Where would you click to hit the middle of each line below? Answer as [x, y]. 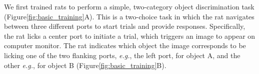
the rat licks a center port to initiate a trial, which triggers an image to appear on [130, 36]
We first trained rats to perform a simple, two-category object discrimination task [129, 6]
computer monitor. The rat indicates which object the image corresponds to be [125, 45]
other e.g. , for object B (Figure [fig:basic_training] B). [85, 65]
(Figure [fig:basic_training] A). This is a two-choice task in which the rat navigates [129, 16]
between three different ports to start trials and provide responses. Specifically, [125, 26]
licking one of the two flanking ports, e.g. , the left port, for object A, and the [122, 55]
